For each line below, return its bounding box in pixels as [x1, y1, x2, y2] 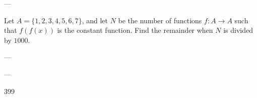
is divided [223, 25, 253, 35]
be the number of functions [118, 15, 202, 25]
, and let [82, 15, 108, 25]
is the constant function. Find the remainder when [57, 25, 213, 35]
